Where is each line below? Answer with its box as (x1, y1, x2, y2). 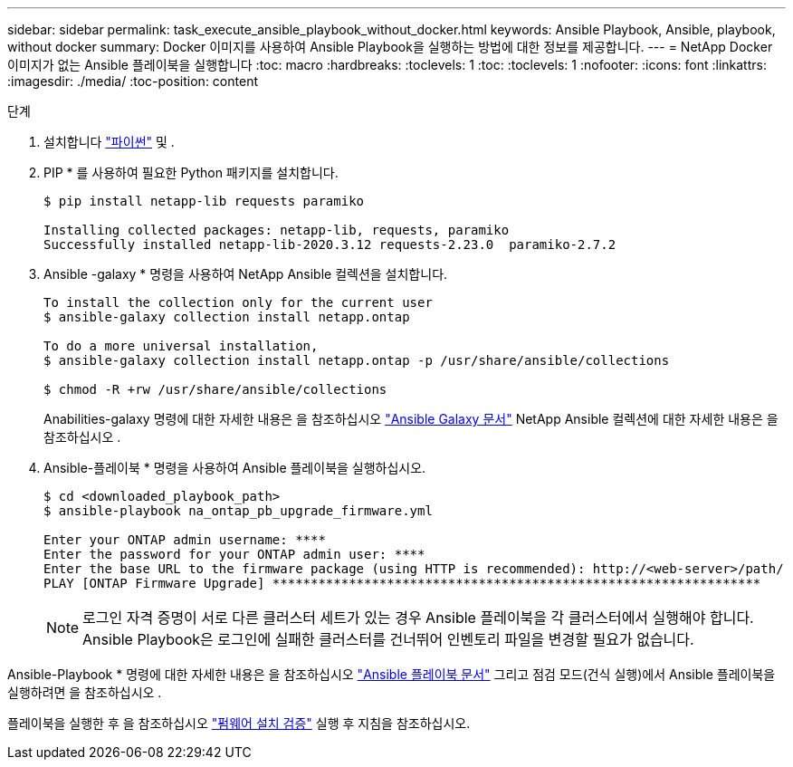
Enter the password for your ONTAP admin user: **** (43, 547, 425, 561)
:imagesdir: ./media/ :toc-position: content (7, 73, 258, 89)
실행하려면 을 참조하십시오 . (7, 685, 162, 700)
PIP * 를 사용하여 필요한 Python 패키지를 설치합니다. (43, 165, 339, 180)
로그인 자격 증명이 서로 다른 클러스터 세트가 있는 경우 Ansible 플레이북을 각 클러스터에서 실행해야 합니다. (82, 609, 754, 627)
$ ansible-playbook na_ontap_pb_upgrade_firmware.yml (43, 503, 433, 518)
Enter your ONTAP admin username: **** (43, 532, 326, 547)
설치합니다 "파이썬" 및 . (43, 134, 175, 149)
